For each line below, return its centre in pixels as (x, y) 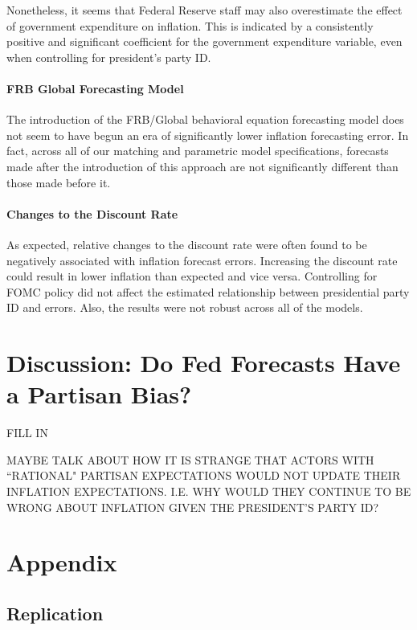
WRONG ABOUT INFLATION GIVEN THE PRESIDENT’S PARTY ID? (192, 507)
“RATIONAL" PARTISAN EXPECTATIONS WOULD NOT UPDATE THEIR (204, 475)
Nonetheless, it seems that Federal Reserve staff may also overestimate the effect (204, 10)
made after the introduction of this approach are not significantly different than (202, 166)
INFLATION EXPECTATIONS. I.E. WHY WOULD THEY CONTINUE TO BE (209, 491)
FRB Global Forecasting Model (95, 88)
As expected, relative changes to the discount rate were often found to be (187, 244)
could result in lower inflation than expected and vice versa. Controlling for (192, 276)
